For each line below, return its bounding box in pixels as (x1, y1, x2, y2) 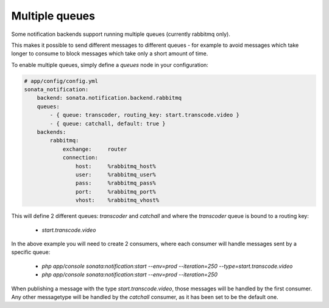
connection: (62, 154, 99, 161)
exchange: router (62, 145, 127, 152)
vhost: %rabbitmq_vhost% (75, 197, 160, 204)
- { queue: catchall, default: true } (49, 120, 166, 127)
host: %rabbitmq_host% (75, 163, 157, 170)
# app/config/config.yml (24, 77, 99, 85)
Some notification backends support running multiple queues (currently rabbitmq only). (11, 30, 231, 38)
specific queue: (11, 248, 51, 256)
